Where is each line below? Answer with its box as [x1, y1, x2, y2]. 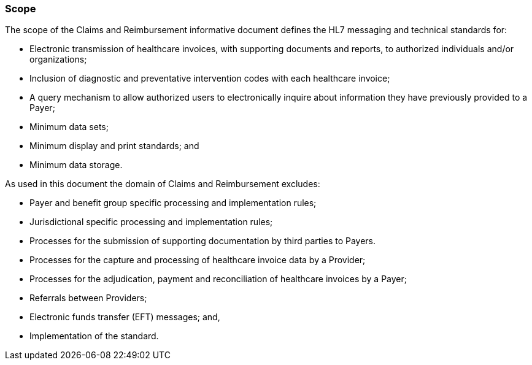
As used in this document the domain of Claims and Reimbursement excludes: [5, 179, 320, 190]
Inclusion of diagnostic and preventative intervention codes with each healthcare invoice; [29, 73, 390, 84]
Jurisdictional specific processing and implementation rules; [29, 217, 273, 228]
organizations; [29, 54, 87, 65]
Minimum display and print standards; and [29, 140, 199, 152]
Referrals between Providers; [29, 293, 147, 304]
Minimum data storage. [29, 159, 123, 171]
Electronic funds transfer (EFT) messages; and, [29, 312, 220, 323]
